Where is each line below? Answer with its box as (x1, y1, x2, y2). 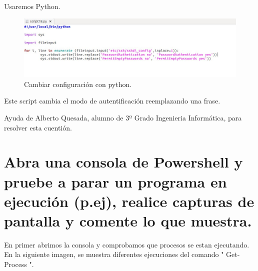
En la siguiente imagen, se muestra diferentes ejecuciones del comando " (4, 249, 224, 259)
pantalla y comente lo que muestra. (4, 210, 252, 230)
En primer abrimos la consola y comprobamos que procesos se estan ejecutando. (4, 239, 249, 249)
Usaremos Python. (4, 1, 60, 11)
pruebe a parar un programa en (4, 171, 227, 191)
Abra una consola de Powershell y (4, 151, 243, 172)
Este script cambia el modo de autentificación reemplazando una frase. (4, 95, 220, 106)
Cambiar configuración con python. (24, 78, 132, 89)
